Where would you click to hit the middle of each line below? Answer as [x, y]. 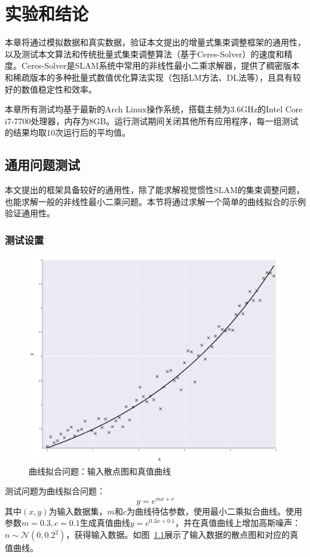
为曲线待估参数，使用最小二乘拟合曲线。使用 [214, 511]
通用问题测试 [42, 165]
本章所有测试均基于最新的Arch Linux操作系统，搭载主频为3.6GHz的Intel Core [154, 109]
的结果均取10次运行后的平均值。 [67, 132]
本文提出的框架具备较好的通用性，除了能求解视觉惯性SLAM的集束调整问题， [155, 190]
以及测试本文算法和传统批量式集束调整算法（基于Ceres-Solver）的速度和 [145, 53]
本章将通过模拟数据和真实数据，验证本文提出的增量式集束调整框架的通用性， [155, 42]
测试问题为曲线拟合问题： [55, 491]
